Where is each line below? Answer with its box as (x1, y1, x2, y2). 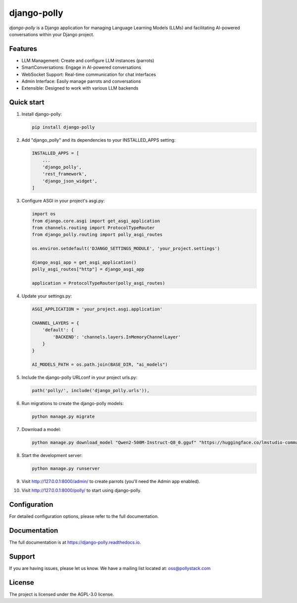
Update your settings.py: (21, 293, 72, 299)
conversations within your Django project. (9, 31, 95, 37)
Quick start (9, 98, 45, 106)
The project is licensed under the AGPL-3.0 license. (9, 592, 114, 598)
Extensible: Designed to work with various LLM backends (21, 85, 139, 91)
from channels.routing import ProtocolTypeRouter (32, 225, 155, 230)
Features (9, 45, 37, 53)
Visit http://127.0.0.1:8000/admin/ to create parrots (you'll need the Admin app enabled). (21, 478, 200, 485)
